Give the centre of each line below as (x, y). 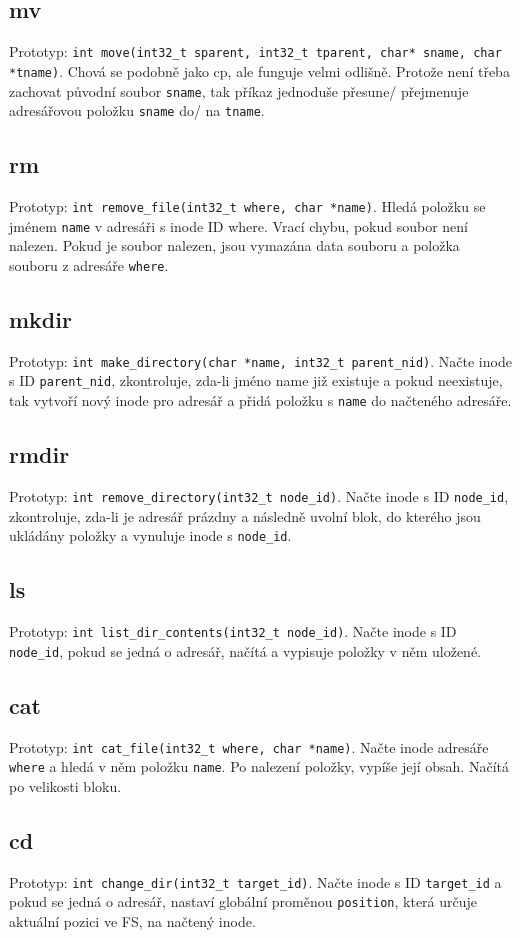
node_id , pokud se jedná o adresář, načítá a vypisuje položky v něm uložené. (245, 650)
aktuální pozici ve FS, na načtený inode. (132, 921)
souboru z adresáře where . (89, 264)
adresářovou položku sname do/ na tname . (137, 110)
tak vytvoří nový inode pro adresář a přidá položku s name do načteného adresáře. (260, 400)
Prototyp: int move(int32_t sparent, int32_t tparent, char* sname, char (255, 51)
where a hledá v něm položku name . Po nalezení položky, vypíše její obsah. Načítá (259, 766)
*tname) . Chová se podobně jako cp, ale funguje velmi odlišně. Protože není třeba (259, 70)
